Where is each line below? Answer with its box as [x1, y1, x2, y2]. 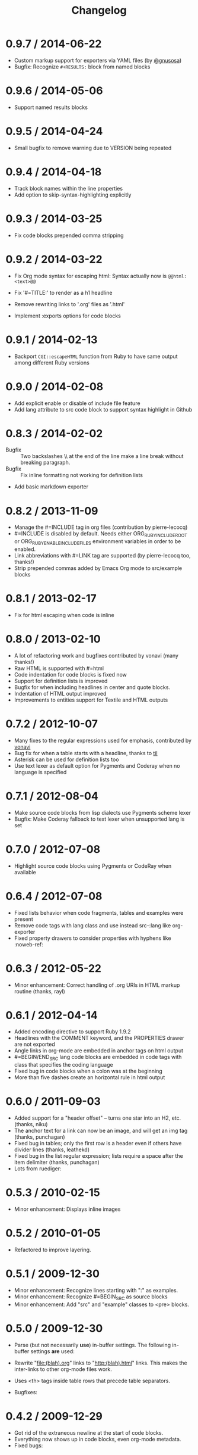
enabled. [14, 546, 36, 553]
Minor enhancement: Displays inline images [14, 1205, 121, 1213]
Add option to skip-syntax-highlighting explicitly [14, 191, 132, 198]
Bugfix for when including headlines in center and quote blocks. [14, 683, 170, 691]
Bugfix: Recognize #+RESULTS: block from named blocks [14, 63, 151, 70]
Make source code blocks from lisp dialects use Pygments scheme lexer [14, 809, 191, 816]
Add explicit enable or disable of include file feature [14, 400, 140, 407]
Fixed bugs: [14, 1442, 43, 1449]
